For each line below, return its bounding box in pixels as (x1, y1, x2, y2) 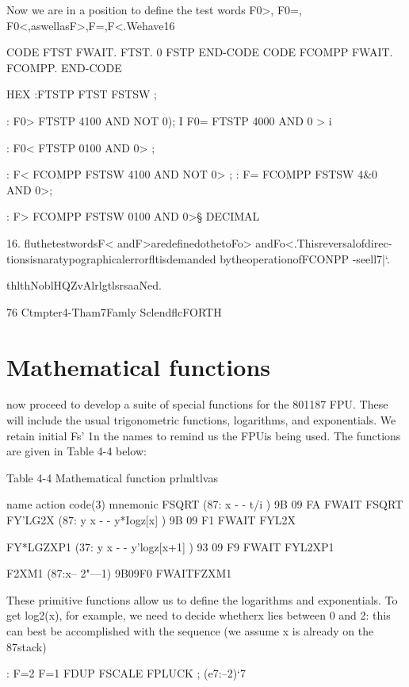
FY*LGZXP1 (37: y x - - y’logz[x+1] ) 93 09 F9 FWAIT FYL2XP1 (6, 538, 334, 555)
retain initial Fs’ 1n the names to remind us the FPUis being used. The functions (6, 427, 401, 443)
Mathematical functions (6, 350, 271, 382)
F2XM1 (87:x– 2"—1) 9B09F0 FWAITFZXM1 (6, 565, 232, 581)
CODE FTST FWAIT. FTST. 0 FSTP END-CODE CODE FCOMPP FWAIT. (6, 44, 393, 60)
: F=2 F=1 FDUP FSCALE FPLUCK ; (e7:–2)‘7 (6, 665, 246, 681)
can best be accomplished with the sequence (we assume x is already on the (6, 622, 374, 639)
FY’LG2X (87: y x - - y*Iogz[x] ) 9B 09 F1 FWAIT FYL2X (6, 512, 296, 528)
